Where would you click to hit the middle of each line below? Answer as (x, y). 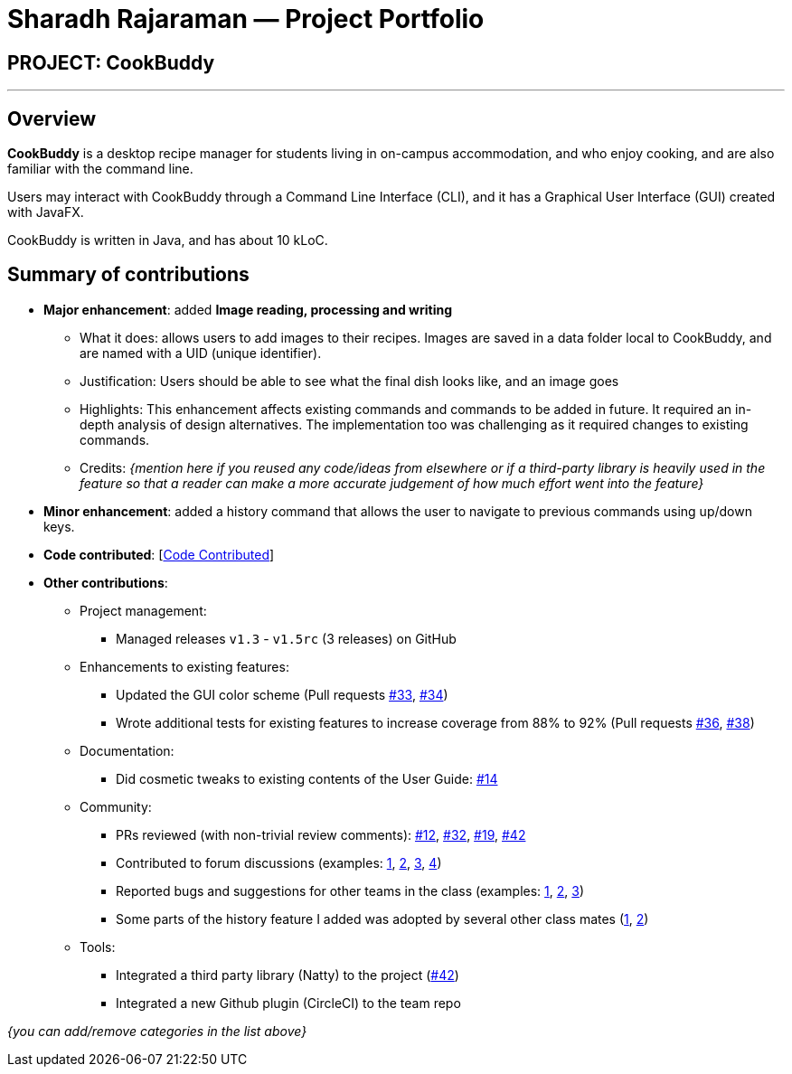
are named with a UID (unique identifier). (201, 353)
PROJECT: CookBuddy (111, 62)
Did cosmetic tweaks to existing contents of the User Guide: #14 (307, 778)
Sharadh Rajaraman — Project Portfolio (246, 19)
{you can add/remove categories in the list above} (157, 1031)
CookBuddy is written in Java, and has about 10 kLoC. (168, 240)
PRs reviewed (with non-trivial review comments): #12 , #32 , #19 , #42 (321, 834)
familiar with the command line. (100, 169)
